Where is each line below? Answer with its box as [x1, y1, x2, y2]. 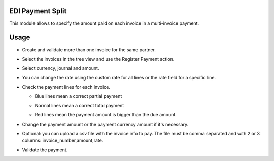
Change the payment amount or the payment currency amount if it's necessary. [22, 121, 189, 127]
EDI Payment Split [9, 7, 67, 15]
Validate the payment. [22, 147, 68, 153]
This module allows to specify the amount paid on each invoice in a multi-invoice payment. [9, 20, 199, 26]
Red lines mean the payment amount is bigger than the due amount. [35, 112, 177, 118]
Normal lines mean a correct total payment [35, 102, 124, 108]
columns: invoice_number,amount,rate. [22, 137, 104, 144]
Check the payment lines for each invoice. [22, 84, 111, 90]
